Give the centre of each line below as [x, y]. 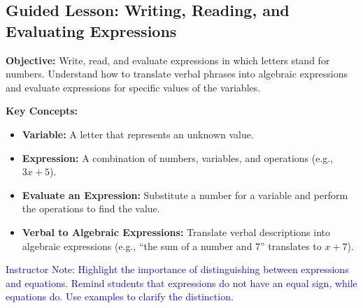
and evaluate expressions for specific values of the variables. [133, 87]
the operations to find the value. [91, 208]
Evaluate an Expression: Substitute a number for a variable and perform [185, 195]
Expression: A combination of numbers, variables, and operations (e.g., [178, 157]
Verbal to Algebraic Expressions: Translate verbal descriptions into [176, 232]
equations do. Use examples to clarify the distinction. [120, 296]
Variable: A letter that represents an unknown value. [138, 134]
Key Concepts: [42, 111]
